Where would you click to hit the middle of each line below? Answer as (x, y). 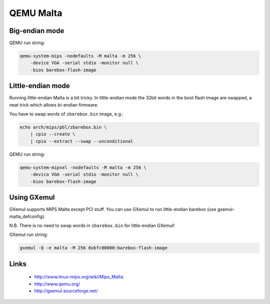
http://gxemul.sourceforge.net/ (66, 291)
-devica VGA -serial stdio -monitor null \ (84, 174)
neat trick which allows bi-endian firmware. (54, 104)
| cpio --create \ (53, 134)
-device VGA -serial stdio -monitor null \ (84, 63)
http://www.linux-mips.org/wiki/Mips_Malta (79, 277)
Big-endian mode (37, 31)
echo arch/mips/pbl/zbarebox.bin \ (63, 127)
